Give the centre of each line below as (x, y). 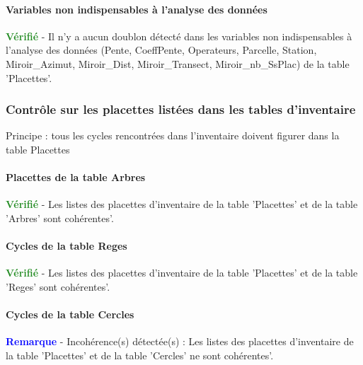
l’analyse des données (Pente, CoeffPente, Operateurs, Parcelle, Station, (161, 50)
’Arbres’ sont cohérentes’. (60, 218)
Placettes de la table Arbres (76, 177)
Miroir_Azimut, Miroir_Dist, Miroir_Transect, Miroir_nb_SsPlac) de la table (178, 63)
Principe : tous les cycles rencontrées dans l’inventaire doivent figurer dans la (173, 135)
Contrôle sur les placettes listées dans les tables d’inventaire (181, 109)
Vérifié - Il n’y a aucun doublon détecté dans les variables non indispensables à (179, 36)
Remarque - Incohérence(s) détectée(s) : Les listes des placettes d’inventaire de (180, 341)
